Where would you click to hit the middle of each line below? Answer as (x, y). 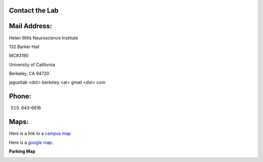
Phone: (20, 97)
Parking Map (22, 151)
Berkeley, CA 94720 (29, 73)
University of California (32, 64)
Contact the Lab (34, 10)
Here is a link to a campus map (40, 133)
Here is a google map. (31, 142)
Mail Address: (30, 26)
